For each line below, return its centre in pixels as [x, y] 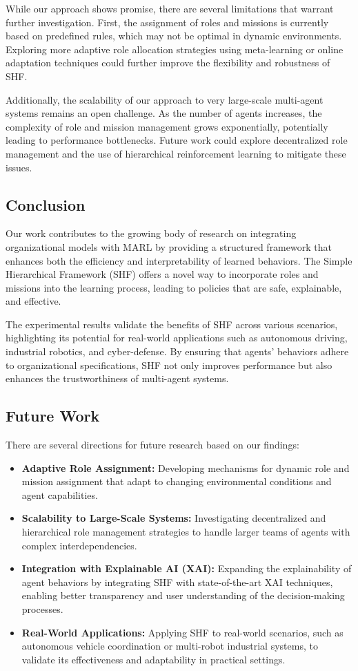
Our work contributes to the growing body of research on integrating [151, 233]
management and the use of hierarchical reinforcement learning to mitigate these [176, 153]
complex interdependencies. [79, 545]
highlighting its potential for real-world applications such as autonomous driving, [177, 338]
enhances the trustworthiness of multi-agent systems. [117, 378]
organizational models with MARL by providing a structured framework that [169, 246]
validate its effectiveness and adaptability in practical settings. [153, 659]
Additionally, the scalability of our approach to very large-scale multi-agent [165, 99]
